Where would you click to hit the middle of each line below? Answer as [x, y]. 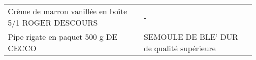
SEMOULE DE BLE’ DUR [191, 37]
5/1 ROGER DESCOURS [53, 22]
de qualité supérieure [179, 48]
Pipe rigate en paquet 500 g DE [63, 37]
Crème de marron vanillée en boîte [67, 11]
